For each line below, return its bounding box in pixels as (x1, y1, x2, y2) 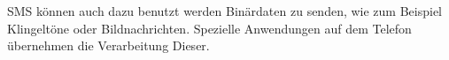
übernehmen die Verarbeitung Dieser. (7, 36, 210, 55)
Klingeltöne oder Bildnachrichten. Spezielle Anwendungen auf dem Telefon (7, 19, 412, 37)
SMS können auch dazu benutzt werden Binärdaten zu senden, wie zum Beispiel (7, 2, 443, 19)
